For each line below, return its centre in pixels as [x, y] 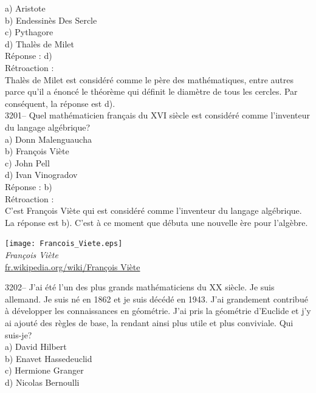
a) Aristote [25, 8]
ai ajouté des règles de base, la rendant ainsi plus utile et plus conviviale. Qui [149, 322]
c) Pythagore [29, 32]
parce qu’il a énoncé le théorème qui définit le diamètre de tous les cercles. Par [151, 91]
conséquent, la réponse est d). [60, 103]
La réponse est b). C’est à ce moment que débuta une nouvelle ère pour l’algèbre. [156, 222]
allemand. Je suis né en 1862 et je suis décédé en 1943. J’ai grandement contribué [156, 299]
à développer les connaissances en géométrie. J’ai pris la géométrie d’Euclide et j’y [158, 311]
